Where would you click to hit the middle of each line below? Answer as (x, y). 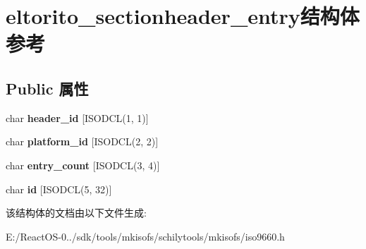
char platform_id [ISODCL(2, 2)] (82, 141)
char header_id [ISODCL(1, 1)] (77, 117)
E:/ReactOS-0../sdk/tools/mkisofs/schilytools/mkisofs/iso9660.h (145, 236)
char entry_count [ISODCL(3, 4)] (83, 165)
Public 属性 (47, 88)
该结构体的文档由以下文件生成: (76, 213)
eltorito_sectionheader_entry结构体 (183, 16)
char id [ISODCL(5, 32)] (59, 189)
